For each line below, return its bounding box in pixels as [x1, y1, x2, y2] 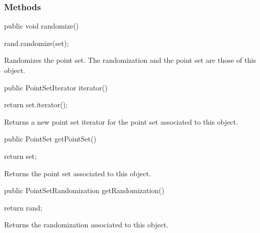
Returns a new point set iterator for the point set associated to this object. [4, 116, 238, 127]
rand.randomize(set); [4, 37, 69, 48]
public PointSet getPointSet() [4, 133, 96, 144]
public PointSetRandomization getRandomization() [4, 185, 165, 196]
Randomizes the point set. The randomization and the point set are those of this [4, 55, 256, 65]
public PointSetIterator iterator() [4, 82, 108, 92]
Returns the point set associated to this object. [4, 168, 151, 178]
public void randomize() [4, 20, 79, 31]
